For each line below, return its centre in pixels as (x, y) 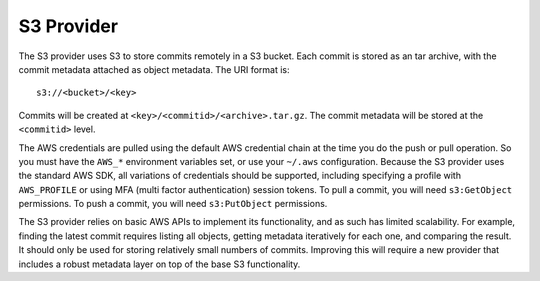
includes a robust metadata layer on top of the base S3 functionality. (159, 264)
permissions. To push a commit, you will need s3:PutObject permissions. (173, 204)
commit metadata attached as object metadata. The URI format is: (154, 69)
